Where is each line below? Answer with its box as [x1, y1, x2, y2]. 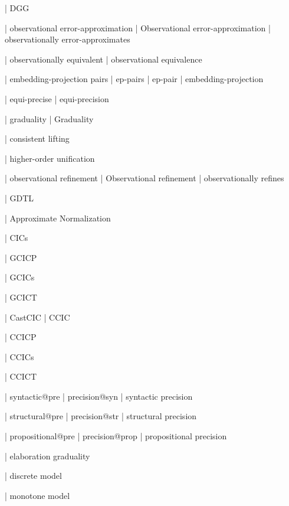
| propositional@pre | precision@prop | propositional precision [5, 430, 227, 442]
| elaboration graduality [5, 449, 90, 462]
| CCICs [5, 350, 34, 363]
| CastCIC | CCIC [5, 311, 70, 323]
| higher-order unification [5, 152, 95, 164]
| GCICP [5, 251, 37, 263]
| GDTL [5, 191, 34, 204]
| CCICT [5, 370, 37, 383]
